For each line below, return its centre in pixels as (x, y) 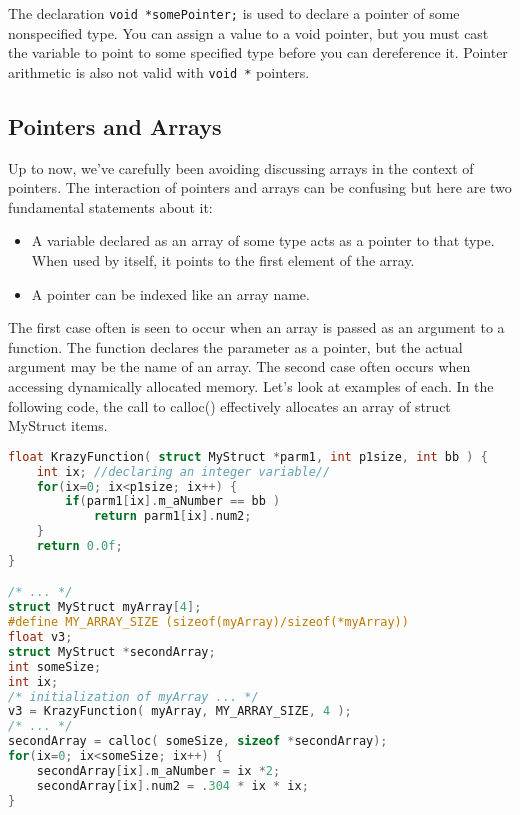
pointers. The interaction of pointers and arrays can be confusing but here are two (260, 187)
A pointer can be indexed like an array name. (170, 293)
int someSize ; (55, 666)
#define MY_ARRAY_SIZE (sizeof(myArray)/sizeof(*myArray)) (208, 622)
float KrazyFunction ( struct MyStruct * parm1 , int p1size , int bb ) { (248, 456)
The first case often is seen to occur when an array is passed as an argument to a (256, 327)
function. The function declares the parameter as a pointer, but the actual (235, 346)
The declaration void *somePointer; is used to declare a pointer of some (234, 13)
